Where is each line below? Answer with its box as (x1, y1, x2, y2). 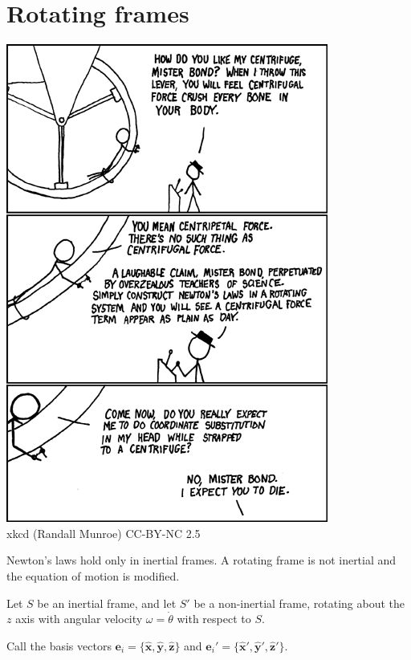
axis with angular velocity (15, 610, 143, 627)
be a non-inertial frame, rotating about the (193, 594, 405, 611)
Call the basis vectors (6, 637, 112, 654)
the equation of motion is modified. (6, 567, 180, 584)
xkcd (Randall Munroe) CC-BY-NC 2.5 (6, 524, 201, 541)
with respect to (177, 610, 251, 627)
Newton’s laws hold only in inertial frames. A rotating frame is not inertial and (6, 552, 397, 568)
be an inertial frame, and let (37, 594, 177, 611)
